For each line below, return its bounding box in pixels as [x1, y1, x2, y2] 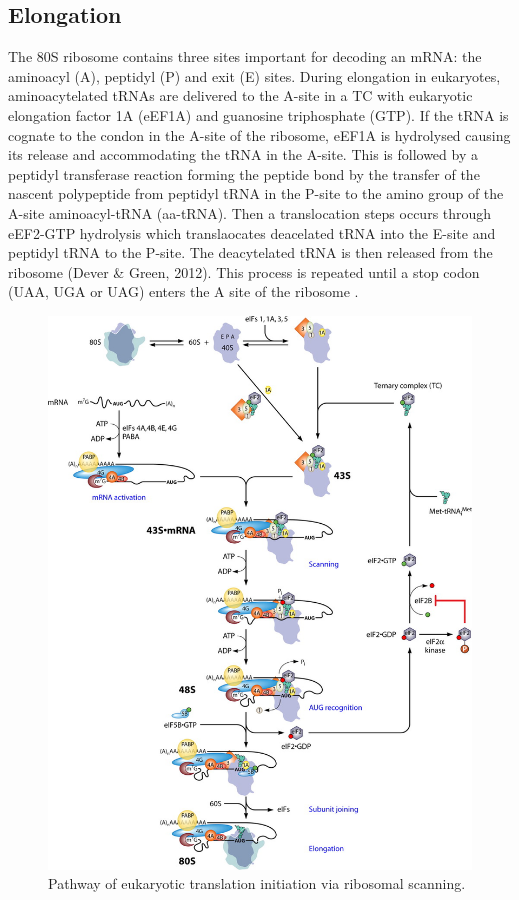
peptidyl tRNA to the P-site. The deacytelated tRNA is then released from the [8, 242, 493, 263]
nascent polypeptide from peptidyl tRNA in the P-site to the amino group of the [8, 183, 504, 204]
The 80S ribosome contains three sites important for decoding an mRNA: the [8, 46, 482, 67]
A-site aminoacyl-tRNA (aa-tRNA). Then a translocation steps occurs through [8, 202, 492, 223]
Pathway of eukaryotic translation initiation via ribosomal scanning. [48, 873, 466, 894]
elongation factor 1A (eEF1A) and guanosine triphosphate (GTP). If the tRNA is [8, 104, 509, 125]
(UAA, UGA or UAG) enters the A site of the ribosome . [8, 281, 359, 302]
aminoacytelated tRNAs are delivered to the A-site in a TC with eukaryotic [8, 85, 473, 106]
